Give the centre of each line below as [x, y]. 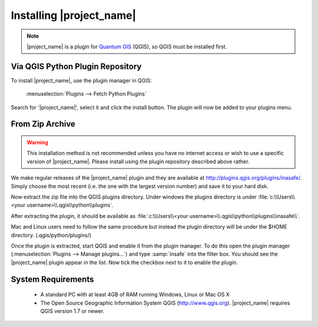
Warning [37, 143]
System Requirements [52, 279]
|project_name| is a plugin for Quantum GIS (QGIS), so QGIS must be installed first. [127, 47]
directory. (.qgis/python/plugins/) [51, 235]
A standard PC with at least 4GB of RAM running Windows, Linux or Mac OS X [135, 295]
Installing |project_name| [74, 15]
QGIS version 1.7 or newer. [72, 311]
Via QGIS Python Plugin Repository [76, 66]
